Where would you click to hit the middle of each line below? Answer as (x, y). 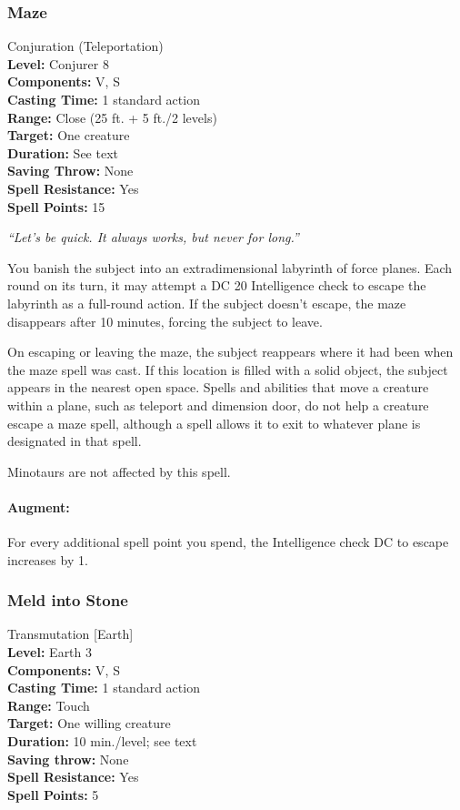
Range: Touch (49, 705)
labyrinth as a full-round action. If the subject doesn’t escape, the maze (207, 303)
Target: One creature (69, 135)
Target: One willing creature (89, 723)
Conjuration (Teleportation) (85, 46)
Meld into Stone (68, 600)
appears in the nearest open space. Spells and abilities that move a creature (218, 387)
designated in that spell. (75, 441)
